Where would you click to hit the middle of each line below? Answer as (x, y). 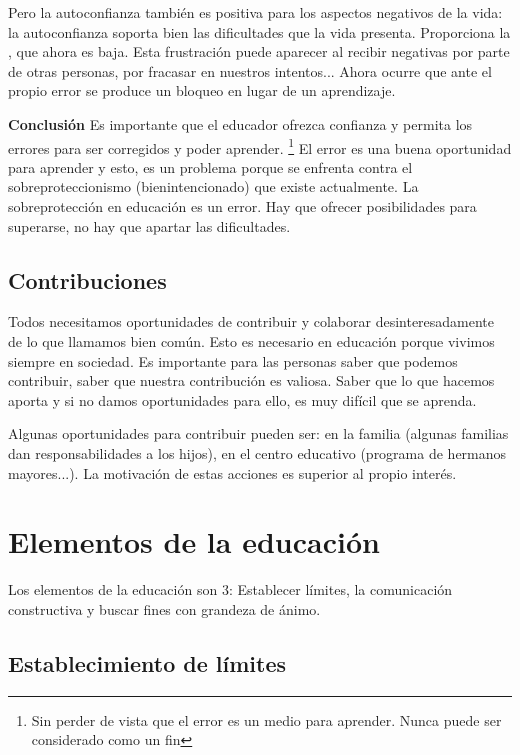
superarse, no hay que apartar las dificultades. (149, 225)
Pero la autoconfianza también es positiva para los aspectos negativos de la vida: (255, 12)
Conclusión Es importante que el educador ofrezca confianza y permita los (240, 123)
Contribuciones (87, 279)
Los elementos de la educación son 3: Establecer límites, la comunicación (230, 589)
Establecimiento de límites (147, 662)
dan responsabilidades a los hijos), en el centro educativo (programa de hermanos (257, 452)
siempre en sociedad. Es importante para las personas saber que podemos (233, 360)
